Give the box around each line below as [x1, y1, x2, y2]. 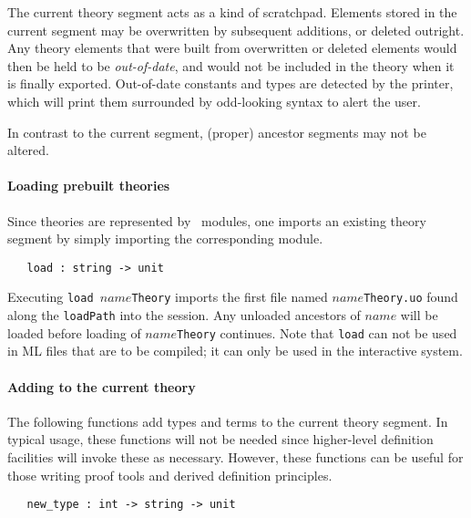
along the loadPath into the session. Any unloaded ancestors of [7, 306, 361, 325]
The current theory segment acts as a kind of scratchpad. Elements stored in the [7, 3, 457, 21]
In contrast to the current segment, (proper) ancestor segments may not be [7, 122, 426, 141]
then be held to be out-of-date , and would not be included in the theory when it [7, 56, 455, 75]
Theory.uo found [363, 287, 458, 306]
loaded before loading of [7, 323, 141, 342]
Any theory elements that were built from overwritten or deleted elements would [7, 38, 457, 57]
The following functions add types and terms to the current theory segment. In [7, 411, 448, 430]
